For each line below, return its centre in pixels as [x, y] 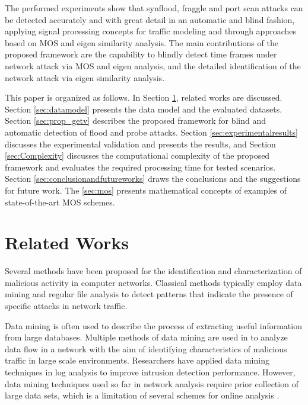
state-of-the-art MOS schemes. [60, 202]
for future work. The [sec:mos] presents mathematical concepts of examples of [146, 190]
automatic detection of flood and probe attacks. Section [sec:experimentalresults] [151, 132]
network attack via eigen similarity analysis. [85, 77]
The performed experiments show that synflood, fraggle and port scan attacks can [154, 8]
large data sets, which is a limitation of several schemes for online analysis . [142, 395]
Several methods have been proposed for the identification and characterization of [153, 271]
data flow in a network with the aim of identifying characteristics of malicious [146, 348]
